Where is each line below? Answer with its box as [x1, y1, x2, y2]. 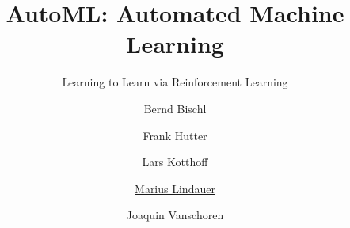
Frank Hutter [143, 127, 207, 143]
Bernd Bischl [143, 100, 207, 116]
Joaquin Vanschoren [126, 207, 224, 223]
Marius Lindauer [135, 180, 215, 196]
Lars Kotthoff [142, 154, 208, 170]
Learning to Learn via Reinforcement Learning [62, 74, 288, 90]
